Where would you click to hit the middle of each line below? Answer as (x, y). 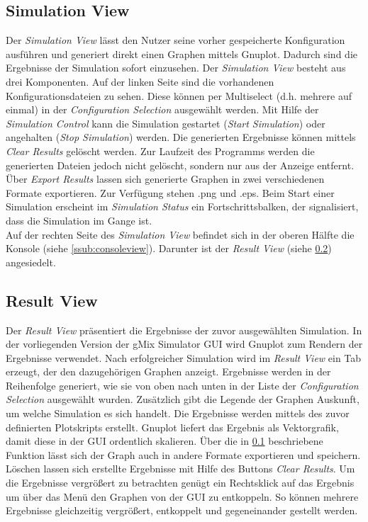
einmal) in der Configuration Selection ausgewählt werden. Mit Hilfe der (162, 109)
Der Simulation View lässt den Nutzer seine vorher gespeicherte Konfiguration (175, 40)
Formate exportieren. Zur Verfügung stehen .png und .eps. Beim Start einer (170, 192)
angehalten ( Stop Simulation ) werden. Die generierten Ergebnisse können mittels (181, 137)
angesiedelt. (31, 262)
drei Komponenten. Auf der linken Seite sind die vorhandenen (140, 81)
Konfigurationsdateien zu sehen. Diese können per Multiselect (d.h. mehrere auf (179, 95)
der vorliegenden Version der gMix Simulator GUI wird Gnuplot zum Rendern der (184, 344)
